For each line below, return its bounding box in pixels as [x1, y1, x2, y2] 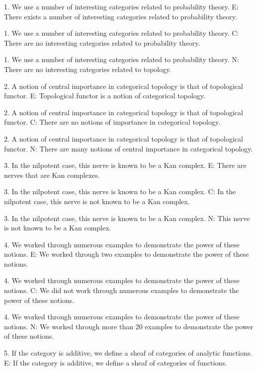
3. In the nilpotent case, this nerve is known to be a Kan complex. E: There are [4, 160, 247, 170]
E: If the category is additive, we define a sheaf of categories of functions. [4, 357, 227, 368]
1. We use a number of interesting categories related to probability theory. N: [4, 54, 239, 65]
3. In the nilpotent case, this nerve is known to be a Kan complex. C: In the [4, 186, 236, 197]
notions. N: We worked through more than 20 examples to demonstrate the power [4, 321, 254, 331]
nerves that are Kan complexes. [4, 169, 100, 180]
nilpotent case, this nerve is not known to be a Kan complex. [4, 196, 190, 206]
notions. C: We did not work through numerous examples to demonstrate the [4, 285, 239, 296]
